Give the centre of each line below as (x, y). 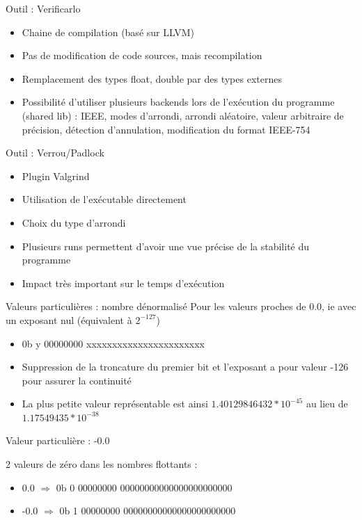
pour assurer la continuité (77, 380)
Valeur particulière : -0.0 (58, 440)
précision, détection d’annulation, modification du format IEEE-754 (166, 129)
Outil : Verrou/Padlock (55, 153)
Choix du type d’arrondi (74, 222)
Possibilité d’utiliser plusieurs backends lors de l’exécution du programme (178, 102)
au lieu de (327, 404)
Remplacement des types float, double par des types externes (152, 78)
